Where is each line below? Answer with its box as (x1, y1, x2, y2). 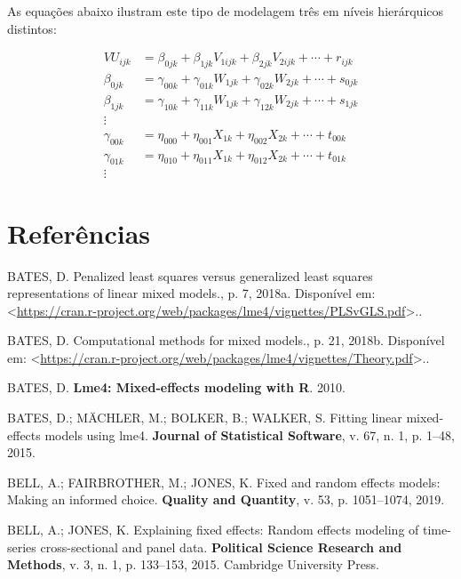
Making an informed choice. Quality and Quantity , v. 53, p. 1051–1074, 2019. (7, 490, 445, 509)
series (7, 537, 36, 556)
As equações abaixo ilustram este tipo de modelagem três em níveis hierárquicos (7, 2, 444, 20)
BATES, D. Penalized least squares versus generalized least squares (7, 266, 373, 285)
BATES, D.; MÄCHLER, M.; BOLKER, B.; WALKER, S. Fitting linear (7, 408, 402, 427)
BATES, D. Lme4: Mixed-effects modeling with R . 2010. (7, 378, 346, 397)
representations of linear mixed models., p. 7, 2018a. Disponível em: (7, 284, 376, 302)
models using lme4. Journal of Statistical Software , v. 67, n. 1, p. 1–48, (44, 425, 455, 444)
